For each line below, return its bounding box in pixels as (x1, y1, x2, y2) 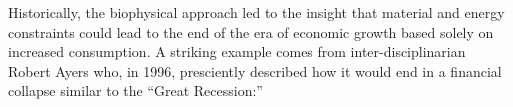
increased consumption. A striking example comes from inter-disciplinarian (8, 41, 466, 62)
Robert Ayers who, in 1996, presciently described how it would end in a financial (8, 60, 502, 81)
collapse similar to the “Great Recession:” (8, 80, 263, 101)
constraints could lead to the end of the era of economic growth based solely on (8, 21, 494, 42)
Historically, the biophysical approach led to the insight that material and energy (8, 2, 505, 22)
